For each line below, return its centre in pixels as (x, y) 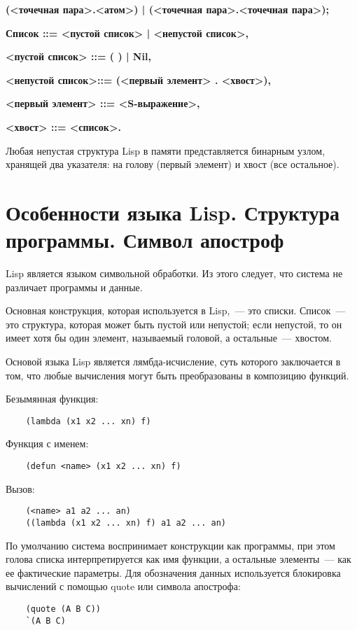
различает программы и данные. (74, 287)
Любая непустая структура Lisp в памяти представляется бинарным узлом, (166, 150)
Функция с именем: (47, 443)
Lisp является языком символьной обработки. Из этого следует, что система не (174, 273)
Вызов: (20, 488)
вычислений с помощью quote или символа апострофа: (123, 586)
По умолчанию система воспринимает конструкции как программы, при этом (170, 545)
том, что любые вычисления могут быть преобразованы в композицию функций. (177, 375)
